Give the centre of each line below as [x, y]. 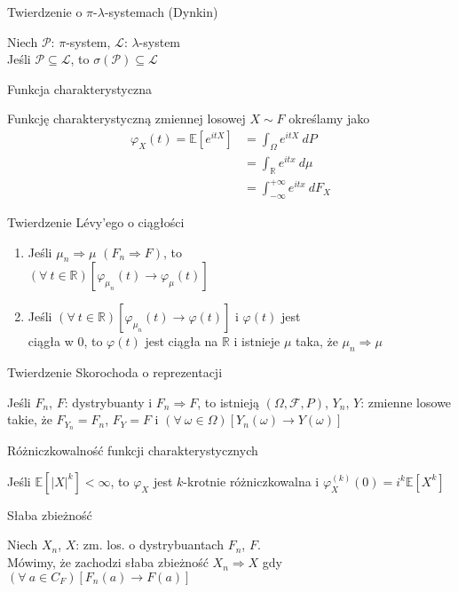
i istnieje [257, 341]
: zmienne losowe [406, 402]
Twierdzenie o [45, 12]
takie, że [30, 419]
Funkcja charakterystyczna [79, 88]
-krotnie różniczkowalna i [251, 481]
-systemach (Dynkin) [161, 12]
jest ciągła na [182, 341]
